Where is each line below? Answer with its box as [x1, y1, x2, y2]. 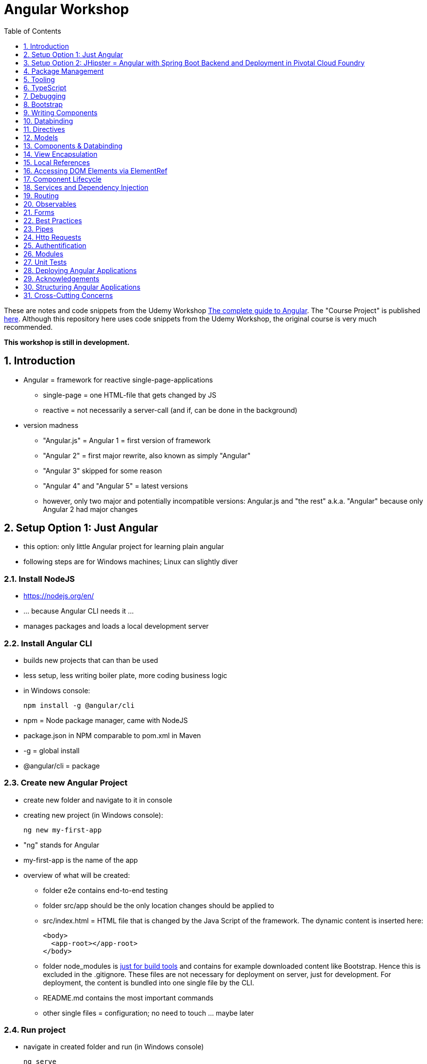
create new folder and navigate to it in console [23, 795, 172, 804]
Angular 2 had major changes [43, 505, 138, 513]
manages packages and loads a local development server [23, 622, 209, 631]
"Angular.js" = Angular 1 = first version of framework [43, 436, 211, 445]
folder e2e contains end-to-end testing [43, 886, 168, 894]
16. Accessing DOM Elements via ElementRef [23, 166, 167, 175]
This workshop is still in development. [4, 338, 130, 346]
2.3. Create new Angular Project [4, 778, 128, 788]
